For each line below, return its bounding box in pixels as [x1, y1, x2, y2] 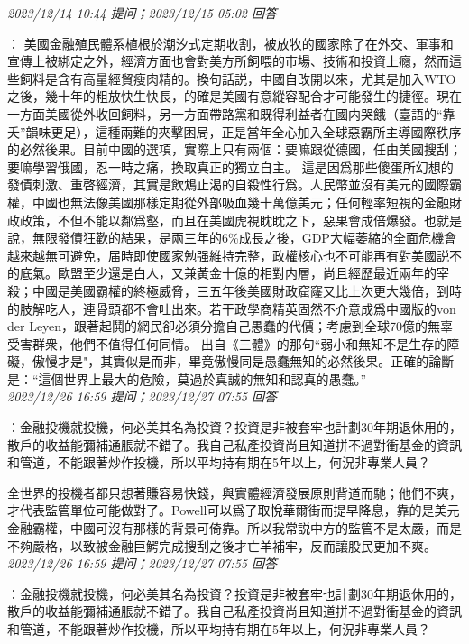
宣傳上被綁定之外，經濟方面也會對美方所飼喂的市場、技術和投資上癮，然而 [7, 51, 449, 70]
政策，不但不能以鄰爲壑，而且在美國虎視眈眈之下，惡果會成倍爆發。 [19, 210, 424, 229]
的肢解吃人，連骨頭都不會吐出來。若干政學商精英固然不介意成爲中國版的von [7, 299, 456, 317]
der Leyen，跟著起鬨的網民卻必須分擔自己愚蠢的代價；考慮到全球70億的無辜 [7, 317, 454, 336]
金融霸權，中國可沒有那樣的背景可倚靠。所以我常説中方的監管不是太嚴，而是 [7, 519, 462, 538]
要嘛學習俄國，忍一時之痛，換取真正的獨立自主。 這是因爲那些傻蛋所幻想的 [7, 157, 454, 176]
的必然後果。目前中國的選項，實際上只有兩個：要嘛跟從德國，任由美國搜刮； [7, 140, 462, 159]
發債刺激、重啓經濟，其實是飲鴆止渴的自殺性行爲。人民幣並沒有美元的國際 [7, 175, 449, 194]
